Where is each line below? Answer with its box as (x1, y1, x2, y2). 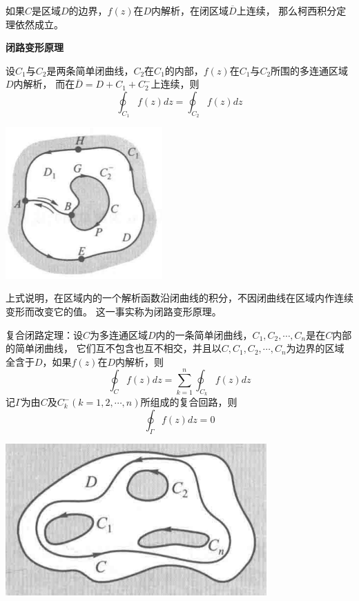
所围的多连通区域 (271, 63, 349, 77)
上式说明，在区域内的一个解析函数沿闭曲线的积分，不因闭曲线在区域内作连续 (6, 290, 353, 305)
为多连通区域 (90, 327, 148, 342)
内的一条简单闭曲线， (155, 327, 253, 342)
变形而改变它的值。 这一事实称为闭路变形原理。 (6, 304, 222, 319)
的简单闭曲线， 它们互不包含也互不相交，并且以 (6, 341, 222, 355)
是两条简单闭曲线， (46, 63, 134, 77)
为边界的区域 (286, 341, 345, 355)
